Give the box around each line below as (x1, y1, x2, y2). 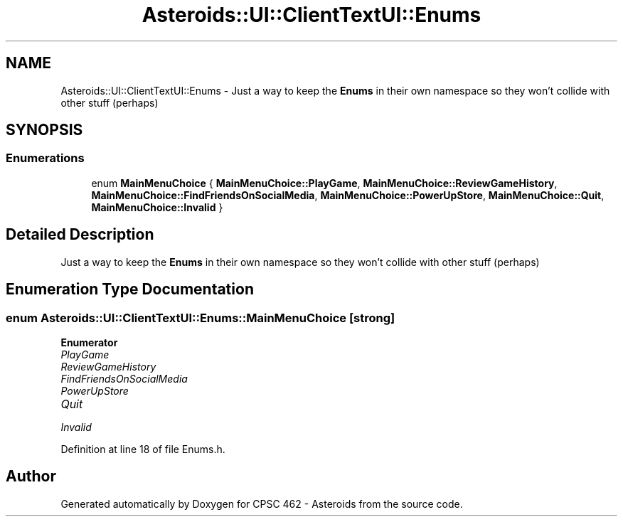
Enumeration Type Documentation (6, 280, 254, 299)
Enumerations (6, 151, 85, 166)
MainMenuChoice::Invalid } (91, 201, 223, 213)
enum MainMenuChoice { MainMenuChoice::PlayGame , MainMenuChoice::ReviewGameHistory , (91, 176, 558, 189)
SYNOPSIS (6, 121, 83, 139)
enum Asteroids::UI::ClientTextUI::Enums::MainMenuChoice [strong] (6, 310, 395, 325)
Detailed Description (6, 225, 154, 244)
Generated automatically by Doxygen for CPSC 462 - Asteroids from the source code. (60, 497, 463, 510)
